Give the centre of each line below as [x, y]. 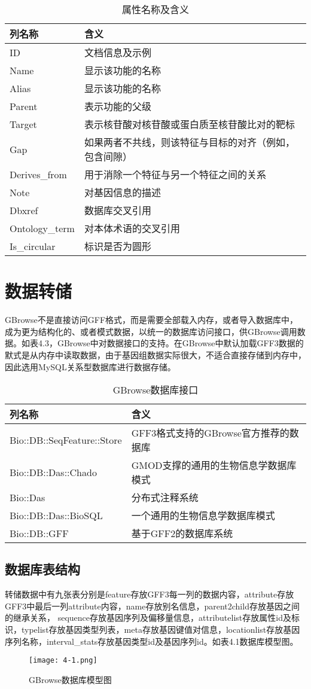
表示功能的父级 [118, 106]
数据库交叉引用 [118, 210]
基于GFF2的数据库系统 [182, 533]
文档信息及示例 [118, 52]
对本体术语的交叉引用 [132, 228]
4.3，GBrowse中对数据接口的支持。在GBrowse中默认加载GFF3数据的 [171, 343]
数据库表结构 [42, 569]
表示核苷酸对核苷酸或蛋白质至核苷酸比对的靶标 [189, 124]
